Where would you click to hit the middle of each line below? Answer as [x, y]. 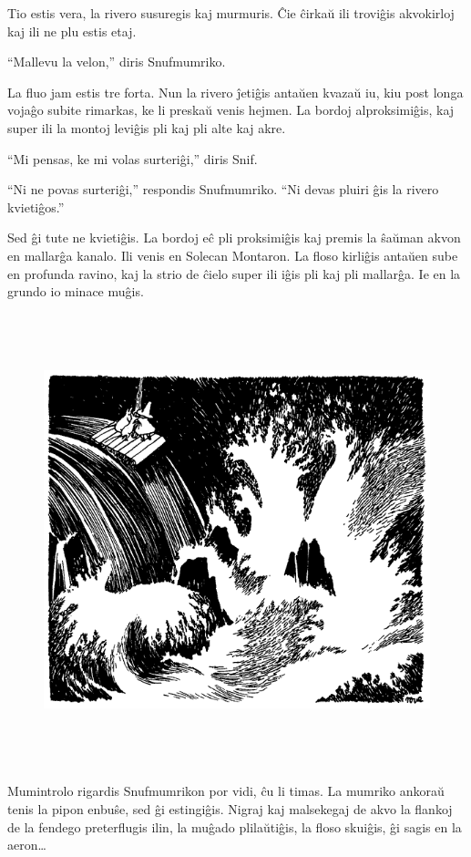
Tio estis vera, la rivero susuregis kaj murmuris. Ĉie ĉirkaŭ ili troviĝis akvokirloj [231, 13]
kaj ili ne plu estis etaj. [72, 31]
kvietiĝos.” [36, 207]
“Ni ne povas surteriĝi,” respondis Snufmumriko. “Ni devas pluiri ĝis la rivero [223, 189]
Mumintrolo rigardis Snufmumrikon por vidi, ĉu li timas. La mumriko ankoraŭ [226, 791]
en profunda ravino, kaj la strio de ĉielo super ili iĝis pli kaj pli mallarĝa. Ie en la [234, 273]
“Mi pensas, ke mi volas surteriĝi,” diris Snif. [133, 158]
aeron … [27, 845]
